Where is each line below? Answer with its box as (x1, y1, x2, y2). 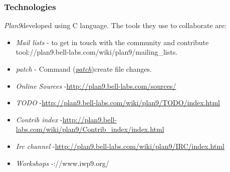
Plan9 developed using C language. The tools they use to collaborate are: (4, 20, 226, 31)
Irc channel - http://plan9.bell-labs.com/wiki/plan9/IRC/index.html (16, 140, 224, 151)
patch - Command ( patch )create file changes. (16, 64, 152, 74)
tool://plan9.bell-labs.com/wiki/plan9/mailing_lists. (16, 47, 178, 57)
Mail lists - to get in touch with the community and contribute (16, 37, 209, 47)
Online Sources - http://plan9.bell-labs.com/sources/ (16, 80, 176, 91)
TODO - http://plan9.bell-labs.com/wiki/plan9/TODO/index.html (16, 97, 220, 108)
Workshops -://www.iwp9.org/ (16, 157, 109, 168)
